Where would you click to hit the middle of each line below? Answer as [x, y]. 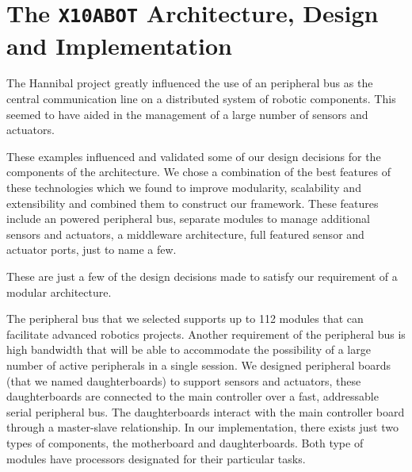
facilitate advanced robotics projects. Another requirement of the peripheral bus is [206, 334]
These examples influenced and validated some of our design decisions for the [194, 156]
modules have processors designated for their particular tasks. [156, 458]
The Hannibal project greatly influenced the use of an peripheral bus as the [190, 83]
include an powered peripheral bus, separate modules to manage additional [188, 219]
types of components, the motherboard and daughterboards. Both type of [185, 442]
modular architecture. [59, 292]
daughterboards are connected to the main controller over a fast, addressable [193, 396]
